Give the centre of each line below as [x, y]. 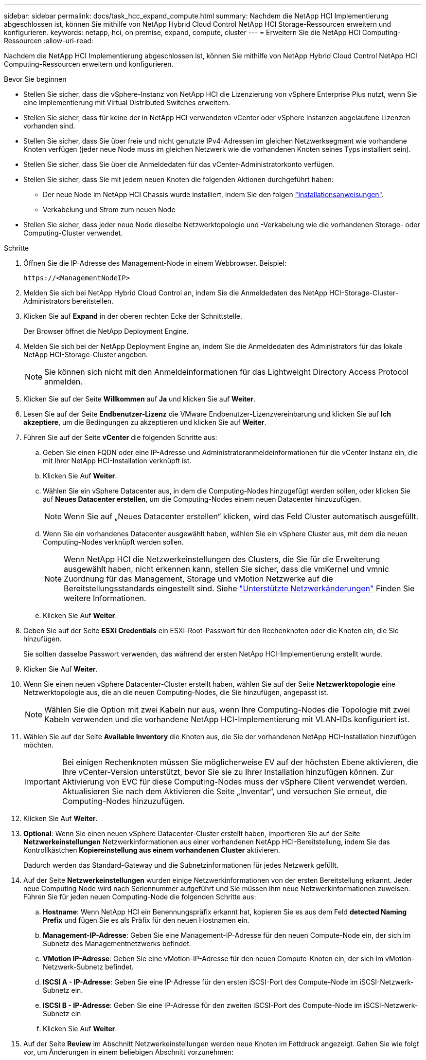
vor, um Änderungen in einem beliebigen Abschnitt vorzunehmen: [129, 1052]
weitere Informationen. [105, 598]
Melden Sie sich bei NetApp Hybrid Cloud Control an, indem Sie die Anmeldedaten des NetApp [176, 293]
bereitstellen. [93, 301]
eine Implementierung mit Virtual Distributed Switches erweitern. [127, 102]
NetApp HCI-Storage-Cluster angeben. [86, 355]
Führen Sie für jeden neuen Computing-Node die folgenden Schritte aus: [140, 897]
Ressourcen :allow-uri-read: [49, 41]
